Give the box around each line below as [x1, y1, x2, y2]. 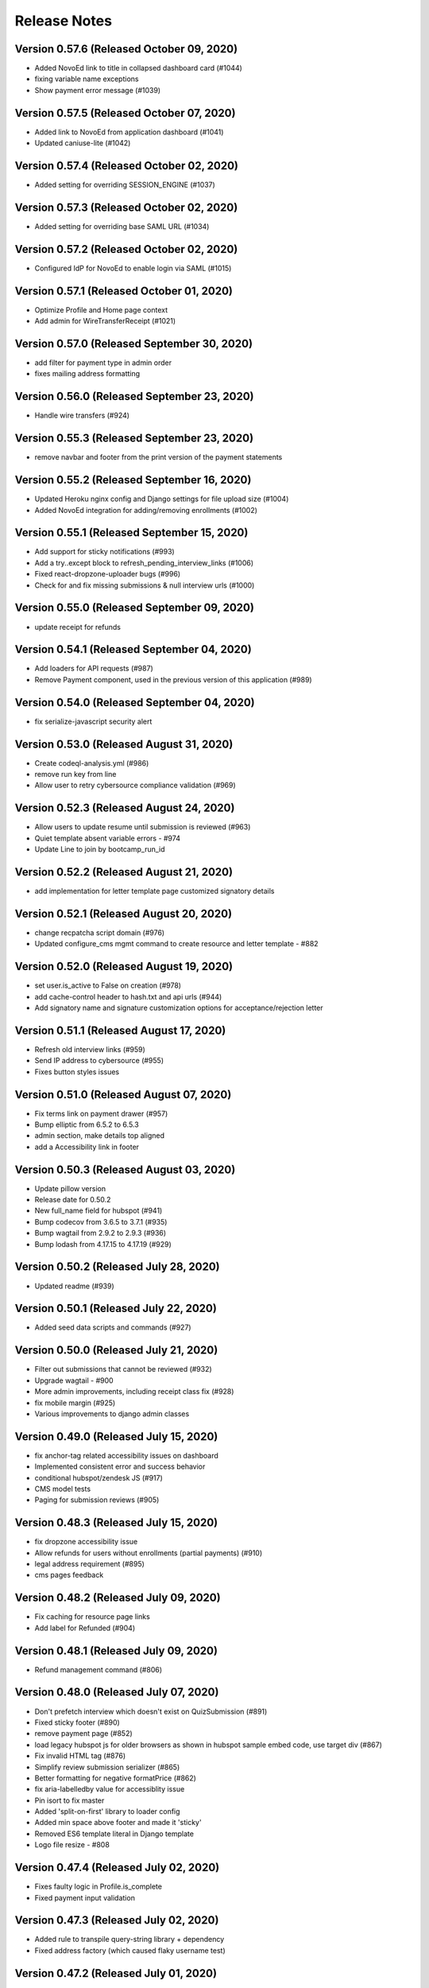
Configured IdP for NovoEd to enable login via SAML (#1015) [34, 263, 232, 273]
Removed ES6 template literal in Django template [34, 1829, 195, 1839]
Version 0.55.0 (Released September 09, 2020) [14, 601, 254, 615]
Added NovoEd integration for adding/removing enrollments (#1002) [34, 505, 258, 514]
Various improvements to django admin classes [34, 1408, 190, 1419]
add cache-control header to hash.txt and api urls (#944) [34, 992, 222, 1001]
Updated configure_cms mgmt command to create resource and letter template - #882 [34, 939, 319, 949]
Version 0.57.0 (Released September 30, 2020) [14, 336, 253, 350]
